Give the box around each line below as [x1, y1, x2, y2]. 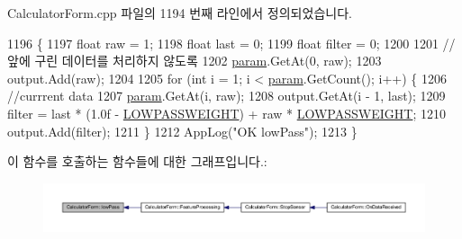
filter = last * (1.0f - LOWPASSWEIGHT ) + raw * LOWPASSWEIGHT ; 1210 [7, 103, 446, 122]
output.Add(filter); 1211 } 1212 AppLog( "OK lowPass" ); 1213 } [7, 121, 358, 140]
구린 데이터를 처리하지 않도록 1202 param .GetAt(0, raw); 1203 [34, 51, 382, 70]
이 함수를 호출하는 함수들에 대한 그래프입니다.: [7, 152, 267, 171]
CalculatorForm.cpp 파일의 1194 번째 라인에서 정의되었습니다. [7, 4, 352, 22]
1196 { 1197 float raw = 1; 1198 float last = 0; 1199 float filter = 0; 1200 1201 [7, 33, 439, 52]
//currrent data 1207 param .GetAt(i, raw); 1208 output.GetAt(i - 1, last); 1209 [7, 86, 446, 105]
